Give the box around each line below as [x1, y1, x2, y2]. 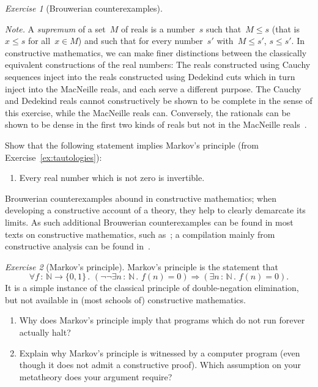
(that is [272, 22, 300, 35]
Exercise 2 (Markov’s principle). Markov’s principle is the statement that [5, 260, 279, 273]
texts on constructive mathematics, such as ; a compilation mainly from [5, 227, 275, 240]
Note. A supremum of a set [5, 22, 106, 35]
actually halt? [19, 326, 71, 339]
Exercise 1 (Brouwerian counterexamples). [5, 2, 163, 14]
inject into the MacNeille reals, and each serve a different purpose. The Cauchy [5, 82, 301, 95]
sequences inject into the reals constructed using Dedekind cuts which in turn [5, 70, 295, 83]
